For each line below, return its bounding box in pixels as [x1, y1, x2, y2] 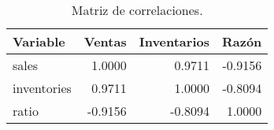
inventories [13, 79, 72, 97]
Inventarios [139, 32, 209, 50]
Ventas [83, 32, 127, 50]
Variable [13, 32, 65, 50]
